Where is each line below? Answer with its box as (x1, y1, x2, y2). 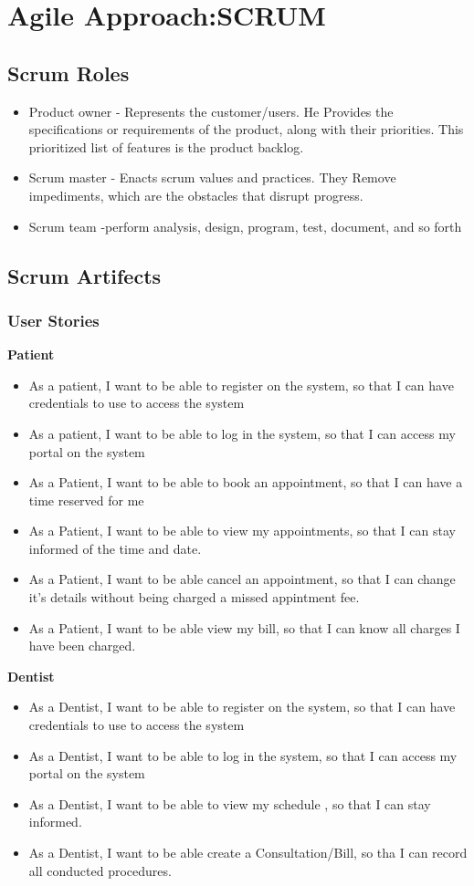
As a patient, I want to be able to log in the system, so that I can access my (28, 423, 456, 443)
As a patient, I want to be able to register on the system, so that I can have (28, 375, 454, 394)
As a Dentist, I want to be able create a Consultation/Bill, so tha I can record (28, 843, 468, 862)
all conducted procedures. (28, 860, 172, 880)
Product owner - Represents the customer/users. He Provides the (28, 101, 394, 120)
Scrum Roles (7, 58, 130, 87)
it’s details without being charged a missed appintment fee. (28, 588, 360, 607)
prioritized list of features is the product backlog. (28, 137, 304, 156)
